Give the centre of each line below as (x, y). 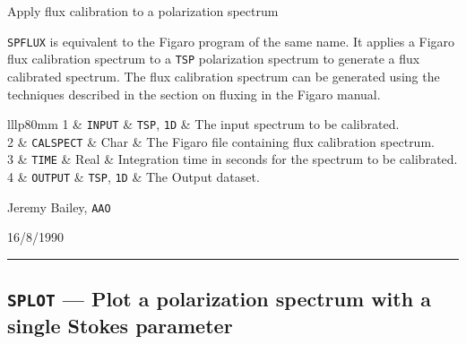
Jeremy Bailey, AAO (59, 206)
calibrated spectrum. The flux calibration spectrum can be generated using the (224, 76)
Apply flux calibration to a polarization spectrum (143, 11)
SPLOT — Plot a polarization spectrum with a (219, 299)
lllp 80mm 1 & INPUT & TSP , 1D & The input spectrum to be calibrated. (203, 124)
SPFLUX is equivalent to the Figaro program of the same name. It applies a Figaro (231, 41)
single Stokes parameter (120, 326)
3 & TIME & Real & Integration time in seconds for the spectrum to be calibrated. (233, 159)
